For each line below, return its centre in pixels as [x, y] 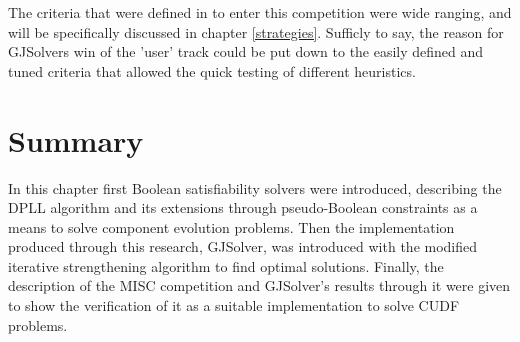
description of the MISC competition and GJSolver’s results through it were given [259, 285]
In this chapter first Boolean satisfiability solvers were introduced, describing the [255, 187]
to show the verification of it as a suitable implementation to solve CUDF [234, 305]
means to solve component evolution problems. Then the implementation [231, 226]
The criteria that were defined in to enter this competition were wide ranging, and [260, 12]
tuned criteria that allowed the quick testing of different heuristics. [212, 70]
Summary [76, 139]
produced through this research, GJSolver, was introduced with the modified [243, 246]
